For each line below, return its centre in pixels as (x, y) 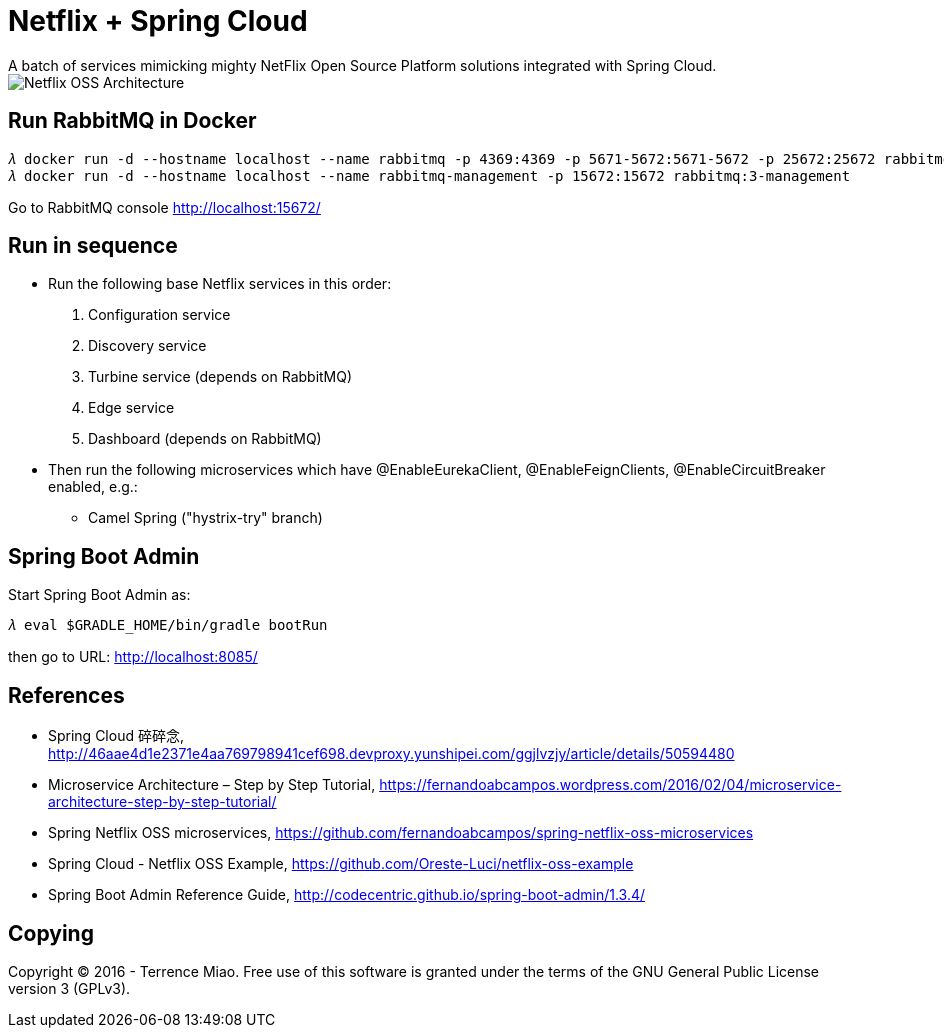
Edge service (131, 408)
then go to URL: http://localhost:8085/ (133, 657)
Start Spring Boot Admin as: (99, 595)
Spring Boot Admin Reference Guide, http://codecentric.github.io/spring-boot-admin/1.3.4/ (347, 895)
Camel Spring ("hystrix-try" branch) (205, 518)
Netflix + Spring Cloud (158, 21)
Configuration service (159, 315)
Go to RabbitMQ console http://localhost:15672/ (164, 207)
